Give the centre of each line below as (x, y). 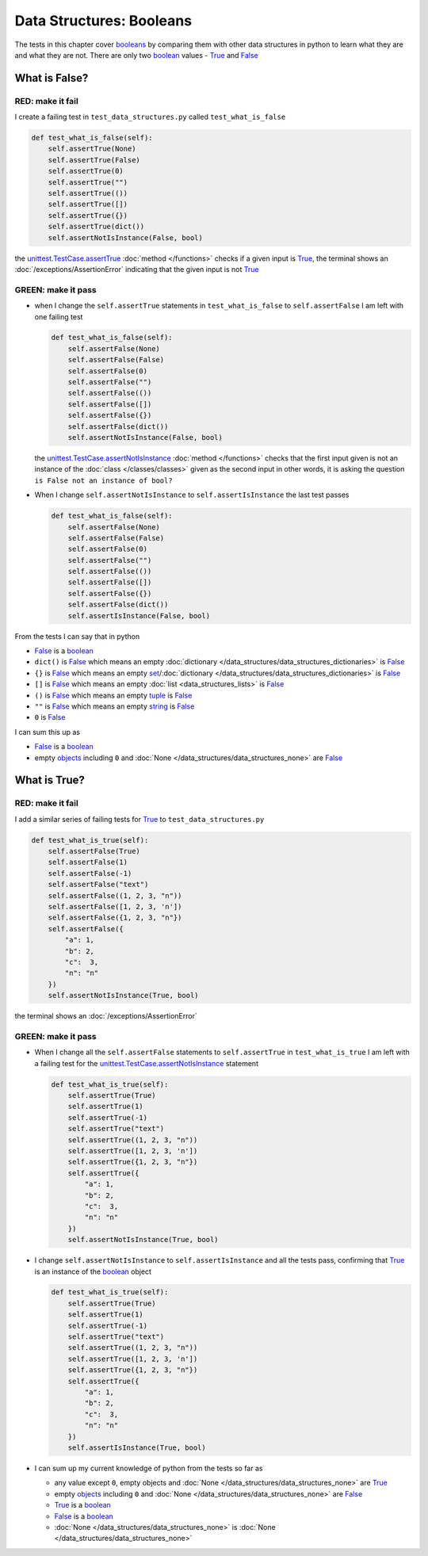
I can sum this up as (48, 732)
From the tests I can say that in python (77, 636)
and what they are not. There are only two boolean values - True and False (137, 55)
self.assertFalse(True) (94, 851)
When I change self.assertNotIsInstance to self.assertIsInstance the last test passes (192, 495)
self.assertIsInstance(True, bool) (137, 1447)
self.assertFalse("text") (98, 885)
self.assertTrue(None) (92, 149)
